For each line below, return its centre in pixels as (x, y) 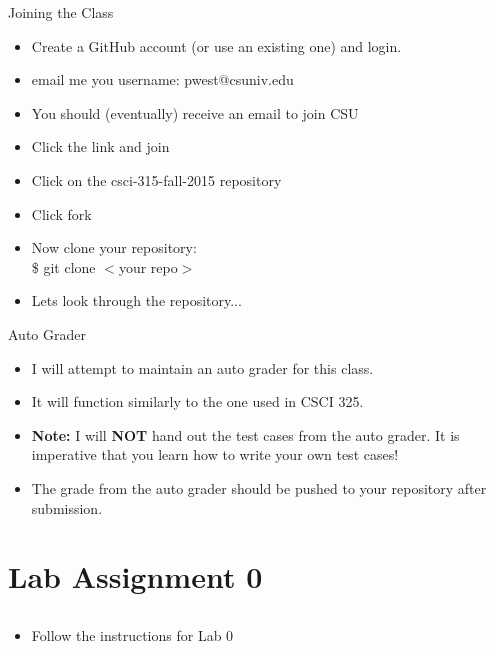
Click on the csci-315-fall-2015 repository (156, 179)
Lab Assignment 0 (135, 576)
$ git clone (63, 266)
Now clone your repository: (114, 247)
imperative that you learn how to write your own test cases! (215, 454)
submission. (67, 507)
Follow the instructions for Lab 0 (132, 634)
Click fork (61, 213)
